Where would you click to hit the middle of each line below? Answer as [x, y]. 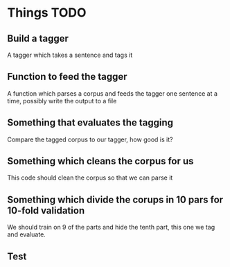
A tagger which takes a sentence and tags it [70, 55]
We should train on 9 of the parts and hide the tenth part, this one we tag [111, 227]
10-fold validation [46, 210]
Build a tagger [38, 38]
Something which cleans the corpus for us [100, 161]
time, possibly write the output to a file [62, 101]
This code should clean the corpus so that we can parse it [90, 178]
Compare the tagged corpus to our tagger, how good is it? [90, 139]
